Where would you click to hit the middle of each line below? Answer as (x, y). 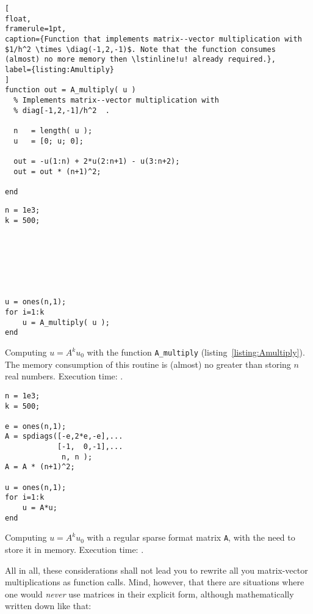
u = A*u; (40, 508)
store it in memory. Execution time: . (74, 550)
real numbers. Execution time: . (64, 376)
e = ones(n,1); (36, 426)
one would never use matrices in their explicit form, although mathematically (149, 594)
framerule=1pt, (36, 29)
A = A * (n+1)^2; (40, 467)
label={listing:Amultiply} (59, 69)
